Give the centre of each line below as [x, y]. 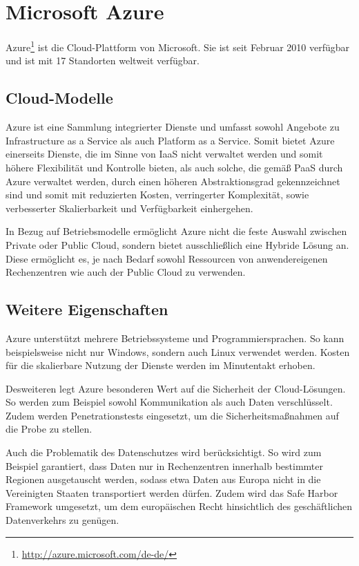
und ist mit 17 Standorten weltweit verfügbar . [103, 60]
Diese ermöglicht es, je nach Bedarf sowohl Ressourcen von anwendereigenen [167, 258]
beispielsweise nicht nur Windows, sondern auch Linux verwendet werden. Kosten [178, 351]
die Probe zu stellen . [49, 429]
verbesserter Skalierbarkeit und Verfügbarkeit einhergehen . [129, 208]
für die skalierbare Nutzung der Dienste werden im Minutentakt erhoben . [161, 365]
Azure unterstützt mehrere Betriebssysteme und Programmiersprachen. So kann [175, 338]
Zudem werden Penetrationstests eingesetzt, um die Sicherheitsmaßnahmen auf [172, 415]
